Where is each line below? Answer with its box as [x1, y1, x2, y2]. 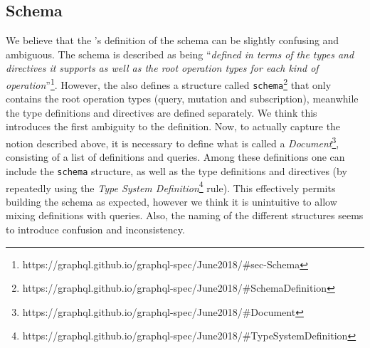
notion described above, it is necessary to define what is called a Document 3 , [6, 134, 339, 150]
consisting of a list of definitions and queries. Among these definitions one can [6, 149, 345, 164]
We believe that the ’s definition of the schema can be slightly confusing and [6, 33, 339, 48]
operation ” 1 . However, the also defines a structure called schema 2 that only [6, 75, 332, 92]
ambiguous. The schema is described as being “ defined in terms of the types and [6, 46, 354, 61]
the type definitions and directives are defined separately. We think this [6, 105, 317, 120]
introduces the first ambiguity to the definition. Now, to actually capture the [6, 119, 341, 134]
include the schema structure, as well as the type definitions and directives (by [6, 163, 347, 178]
